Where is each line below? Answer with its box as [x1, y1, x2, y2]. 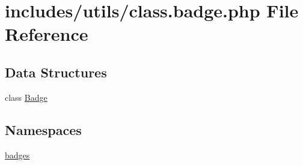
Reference [5, 22, 88, 46]
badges [5, 148, 30, 161]
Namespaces [5, 120, 82, 139]
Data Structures [5, 62, 107, 81]
